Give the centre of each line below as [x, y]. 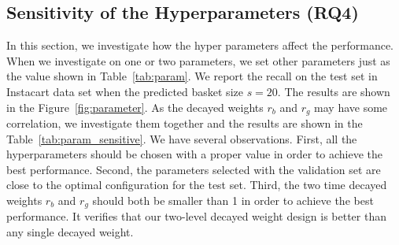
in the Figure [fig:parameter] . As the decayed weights [135, 107]
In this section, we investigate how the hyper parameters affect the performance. [200, 45]
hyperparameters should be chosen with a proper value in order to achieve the [195, 154]
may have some [351, 107]
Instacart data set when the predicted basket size [125, 91]
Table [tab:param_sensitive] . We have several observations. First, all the [182, 138]
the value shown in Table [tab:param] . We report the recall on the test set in [192, 76]
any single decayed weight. [70, 232]
